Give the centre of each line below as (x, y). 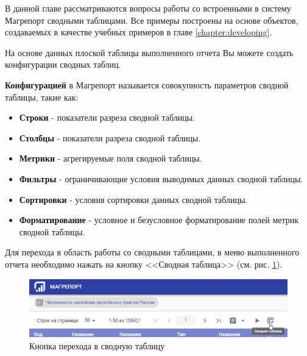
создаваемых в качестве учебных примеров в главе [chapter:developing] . (139, 32)
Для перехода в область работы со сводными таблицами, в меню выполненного (152, 252)
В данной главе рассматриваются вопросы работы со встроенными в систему (148, 8)
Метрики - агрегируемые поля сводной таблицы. (111, 158)
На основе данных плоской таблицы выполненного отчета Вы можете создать (149, 52)
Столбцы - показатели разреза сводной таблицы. (110, 137)
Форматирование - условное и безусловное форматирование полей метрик (159, 220)
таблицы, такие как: (42, 97)
